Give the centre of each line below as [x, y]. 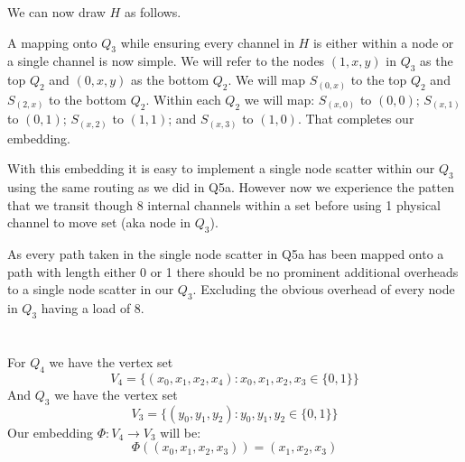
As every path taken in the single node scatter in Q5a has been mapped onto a [226, 254]
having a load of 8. [93, 308]
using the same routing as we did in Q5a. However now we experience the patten [231, 187]
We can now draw [56, 12]
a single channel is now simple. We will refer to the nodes [166, 61]
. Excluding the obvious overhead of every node [324, 289]
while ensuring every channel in [207, 42]
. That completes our [356, 119]
